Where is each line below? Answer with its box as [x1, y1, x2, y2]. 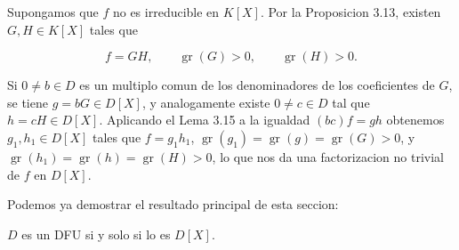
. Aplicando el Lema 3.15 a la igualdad [99, 110, 310, 129]
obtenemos [386, 110, 445, 129]
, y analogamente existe [141, 93, 270, 111]
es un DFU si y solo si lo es [21, 224, 171, 243]
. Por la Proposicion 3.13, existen [260, 3, 441, 20]
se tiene [7, 93, 48, 111]
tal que [332, 93, 370, 111]
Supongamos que [7, 3, 99, 20]
